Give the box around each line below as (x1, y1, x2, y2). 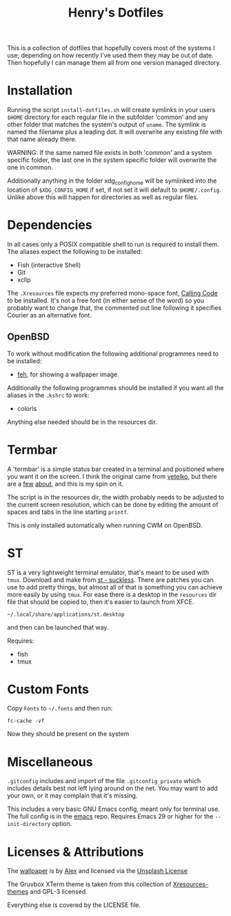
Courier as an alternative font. (7, 311, 92, 319)
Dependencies (7, 217, 92, 233)
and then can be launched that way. (7, 623, 109, 631)
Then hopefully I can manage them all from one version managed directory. (7, 59, 222, 67)
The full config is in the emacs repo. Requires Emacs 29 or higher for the (7, 812, 214, 821)
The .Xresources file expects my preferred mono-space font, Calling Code (7, 288, 219, 297)
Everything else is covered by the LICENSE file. (7, 901, 141, 909)
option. (52, 820, 72, 828)
